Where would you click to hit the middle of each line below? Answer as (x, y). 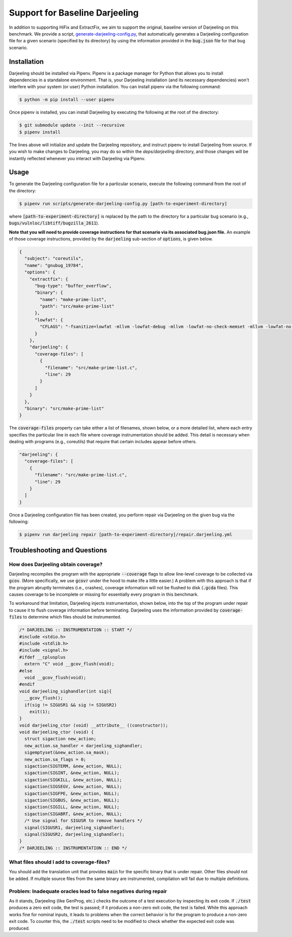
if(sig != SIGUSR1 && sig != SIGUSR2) (71, 705)
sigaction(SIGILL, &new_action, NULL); (72, 807)
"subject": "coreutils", (54, 259)
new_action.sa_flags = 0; (55, 759)
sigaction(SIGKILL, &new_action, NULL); (73, 780)
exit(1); (40, 712)
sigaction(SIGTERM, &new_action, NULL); (73, 766)
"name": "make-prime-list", (73, 299)
